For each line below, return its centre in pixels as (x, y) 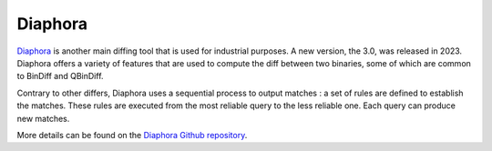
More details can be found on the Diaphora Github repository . (132, 135)
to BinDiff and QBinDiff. (60, 76)
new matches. (43, 118)
